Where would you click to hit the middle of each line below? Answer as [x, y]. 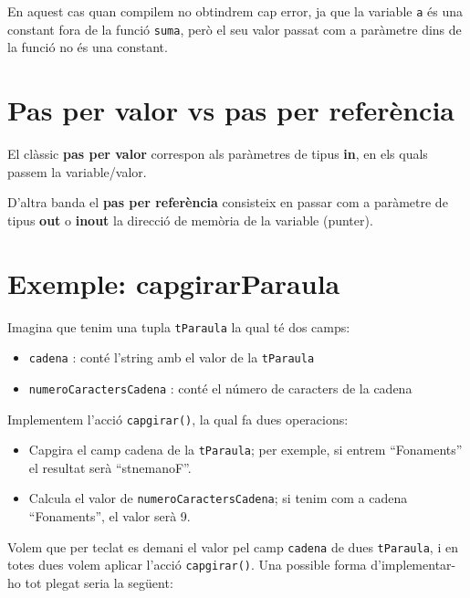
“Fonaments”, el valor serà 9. [110, 516]
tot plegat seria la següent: [99, 582]
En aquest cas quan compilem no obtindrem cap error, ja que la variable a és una [235, 11]
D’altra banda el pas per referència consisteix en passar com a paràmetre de [228, 202]
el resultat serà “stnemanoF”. [110, 467]
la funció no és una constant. [88, 47]
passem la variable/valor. [77, 171]
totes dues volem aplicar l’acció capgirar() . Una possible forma [187, 565]
